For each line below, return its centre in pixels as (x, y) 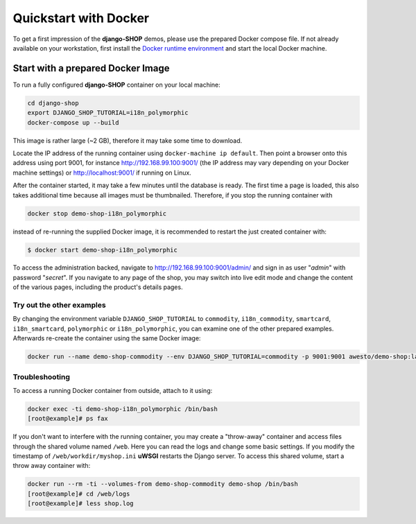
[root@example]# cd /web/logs (79, 494)
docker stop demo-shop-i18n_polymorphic (97, 213)
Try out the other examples (60, 305)
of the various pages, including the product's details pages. (98, 287)
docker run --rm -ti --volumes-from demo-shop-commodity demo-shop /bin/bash (163, 484)
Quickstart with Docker (81, 18)
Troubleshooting (42, 376)
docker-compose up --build (73, 122)
